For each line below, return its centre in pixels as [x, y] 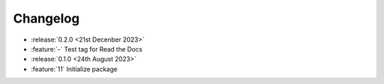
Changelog [46, 18]
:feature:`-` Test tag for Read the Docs [87, 49]
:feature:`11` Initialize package [74, 69]
